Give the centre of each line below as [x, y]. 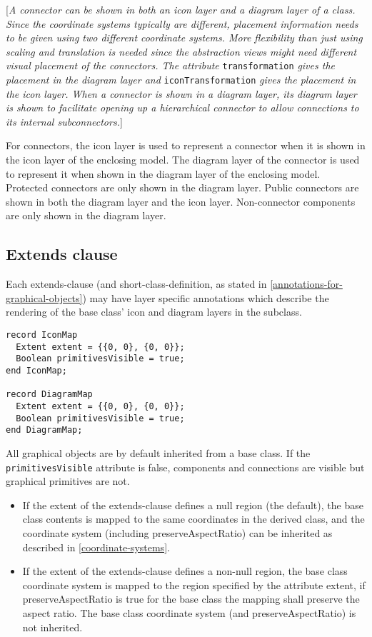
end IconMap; [36, 370]
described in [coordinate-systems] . [96, 547]
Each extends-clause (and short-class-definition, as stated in [136, 284]
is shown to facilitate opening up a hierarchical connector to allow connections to [182, 107]
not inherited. [52, 627]
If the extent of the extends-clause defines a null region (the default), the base [193, 505]
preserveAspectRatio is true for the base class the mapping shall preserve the [191, 599]
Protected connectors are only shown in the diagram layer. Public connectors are [182, 187]
